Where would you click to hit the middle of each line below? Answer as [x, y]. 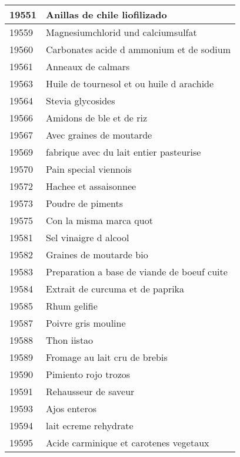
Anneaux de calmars [88, 66]
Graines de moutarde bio [97, 254]
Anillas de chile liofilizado [106, 14]
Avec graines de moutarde [99, 135]
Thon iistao [70, 340]
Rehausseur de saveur [90, 391]
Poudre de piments [85, 203]
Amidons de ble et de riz [97, 118]
